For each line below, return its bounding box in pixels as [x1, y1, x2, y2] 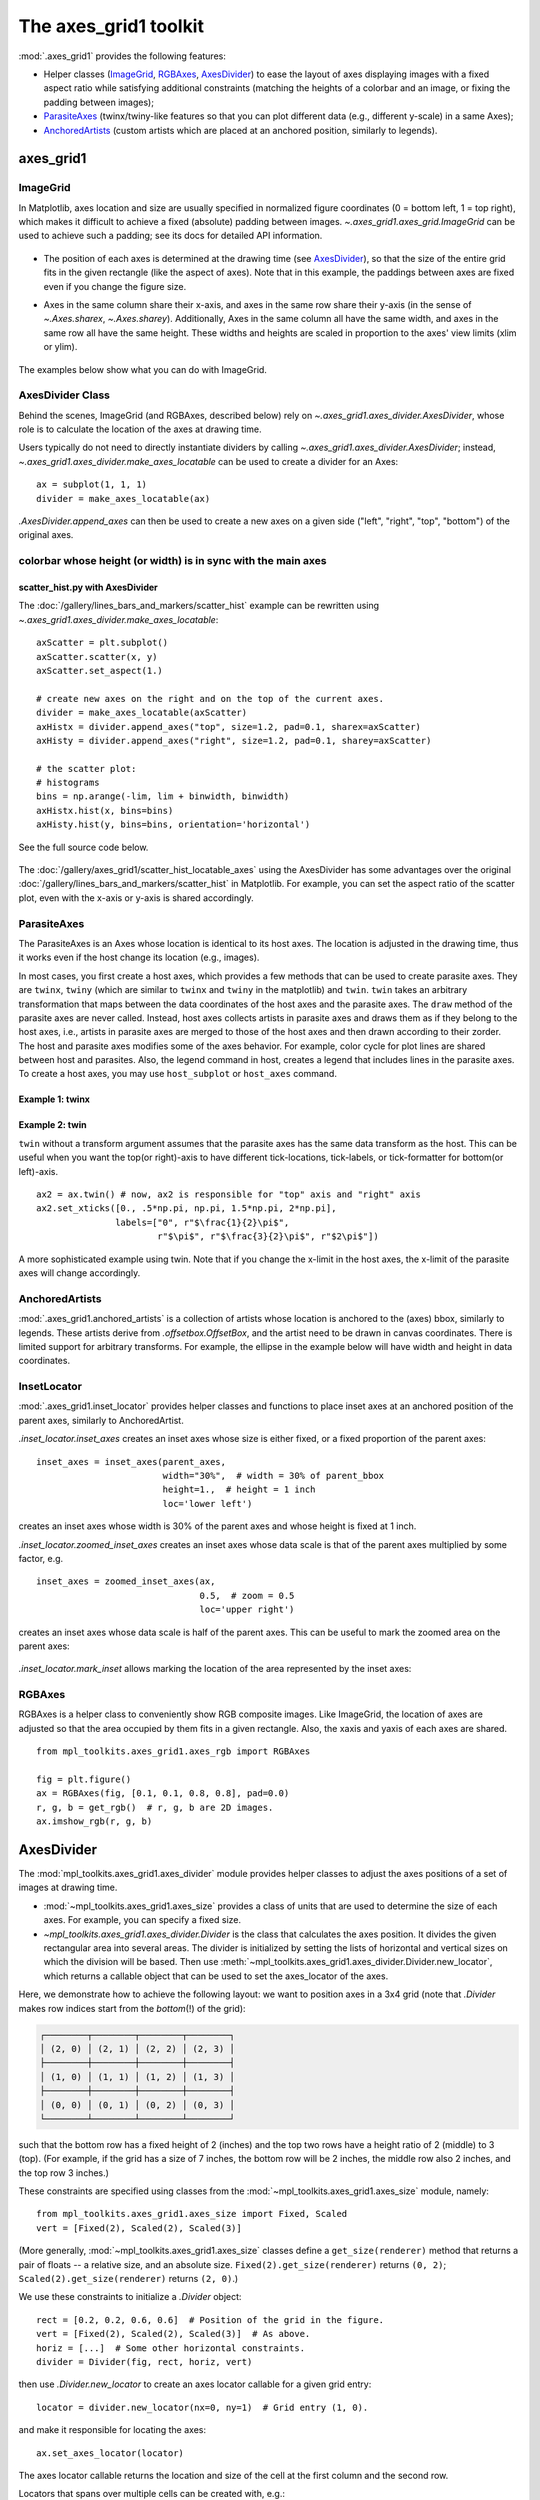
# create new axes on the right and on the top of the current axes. [36, 693, 385, 704]
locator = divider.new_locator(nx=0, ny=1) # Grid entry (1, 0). [36, 2401, 369, 2413]
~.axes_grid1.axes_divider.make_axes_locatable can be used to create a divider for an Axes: [18, 455, 399, 467]
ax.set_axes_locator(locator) [36, 2447, 185, 2459]
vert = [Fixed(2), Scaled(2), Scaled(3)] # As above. [36, 2328, 311, 2340]
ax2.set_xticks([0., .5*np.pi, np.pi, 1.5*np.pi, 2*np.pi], [36, 1203, 337, 1214]
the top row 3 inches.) [18, 2166, 110, 2179]
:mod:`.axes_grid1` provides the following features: [18, 50, 227, 62]
